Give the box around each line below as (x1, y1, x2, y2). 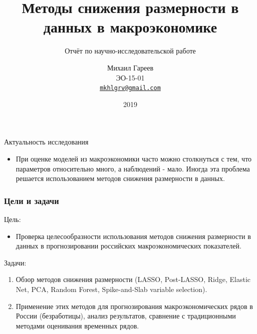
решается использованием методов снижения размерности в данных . (16, 173, 225, 183)
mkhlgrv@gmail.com (100, 84, 161, 92)
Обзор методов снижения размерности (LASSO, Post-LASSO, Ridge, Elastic (16, 274, 251, 284)
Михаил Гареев (107, 62, 154, 72)
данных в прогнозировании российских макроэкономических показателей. (16, 240, 241, 251)
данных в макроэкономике (43, 16, 217, 37)
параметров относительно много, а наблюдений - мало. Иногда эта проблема (16, 163, 250, 173)
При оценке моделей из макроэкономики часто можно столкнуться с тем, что (16, 153, 252, 163)
